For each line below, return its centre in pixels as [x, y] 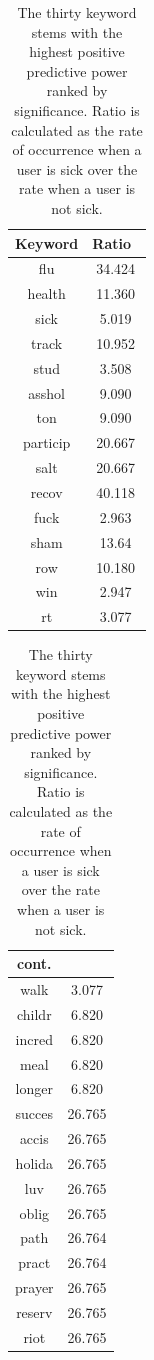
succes [34, 1113]
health [46, 293]
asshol [47, 392]
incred [34, 1038]
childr [34, 1013]
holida [34, 1162]
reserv [34, 1312]
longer [34, 1088]
